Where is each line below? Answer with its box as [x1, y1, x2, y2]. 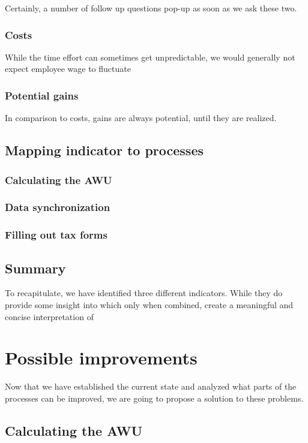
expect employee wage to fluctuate [5, 62, 131, 75]
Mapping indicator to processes [5, 141, 204, 159]
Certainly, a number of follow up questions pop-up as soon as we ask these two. [5, 2, 297, 14]
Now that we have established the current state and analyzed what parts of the [5, 380, 297, 393]
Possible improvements [5, 345, 198, 370]
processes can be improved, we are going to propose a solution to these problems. [5, 391, 304, 404]
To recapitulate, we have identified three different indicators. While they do [5, 287, 283, 299]
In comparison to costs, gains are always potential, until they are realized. [5, 111, 277, 124]
